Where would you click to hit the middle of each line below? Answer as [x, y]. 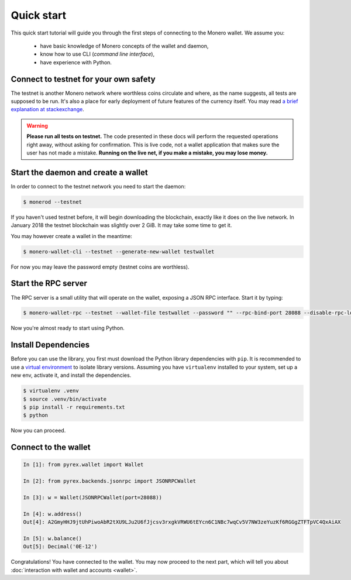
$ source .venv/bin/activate [65, 399]
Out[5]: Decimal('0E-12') [60, 547]
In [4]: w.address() [52, 514]
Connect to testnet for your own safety [83, 79]
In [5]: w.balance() [52, 538]
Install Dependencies [50, 345]
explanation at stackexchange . [48, 109]
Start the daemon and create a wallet [80, 172]
